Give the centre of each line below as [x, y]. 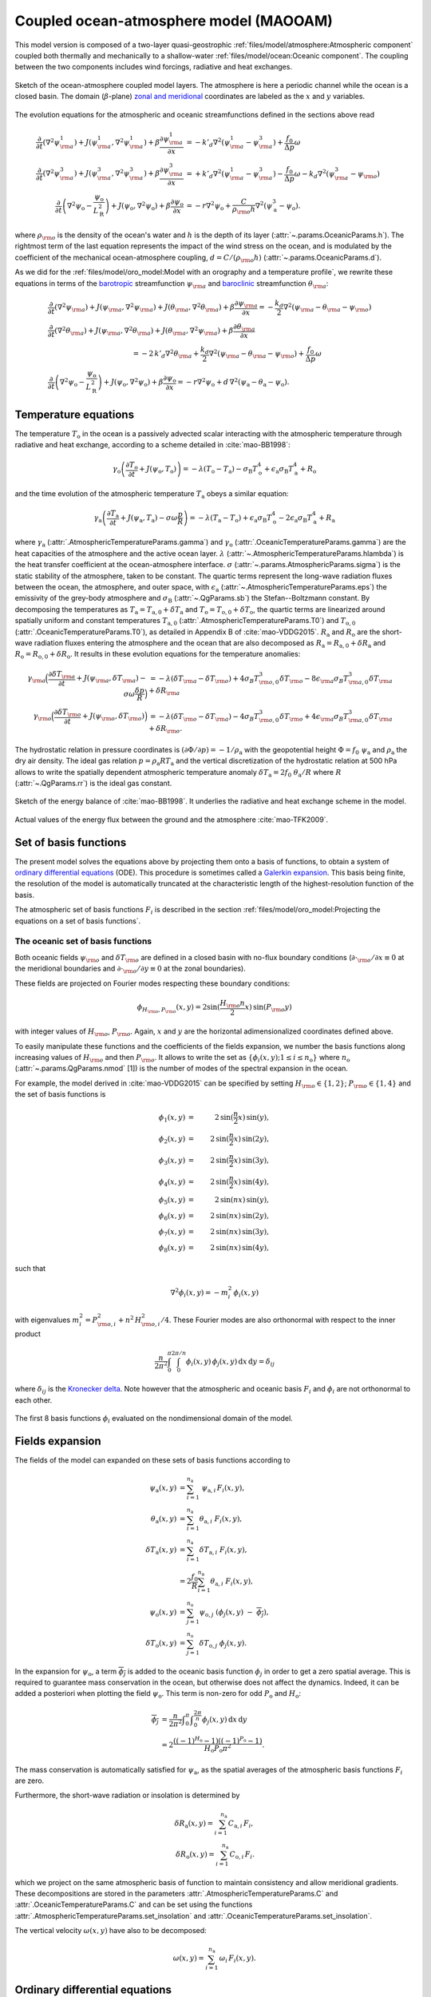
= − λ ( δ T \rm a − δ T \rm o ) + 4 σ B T [204, 679]
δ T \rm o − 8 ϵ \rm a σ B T [314, 679]
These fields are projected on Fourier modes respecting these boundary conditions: [152, 983]
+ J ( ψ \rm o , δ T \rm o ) [114, 717]
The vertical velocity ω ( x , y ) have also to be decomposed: [111, 1931]
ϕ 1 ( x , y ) [172, 1118]
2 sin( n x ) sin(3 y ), [239, 1231]
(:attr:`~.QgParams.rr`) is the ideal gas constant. [93, 783]
